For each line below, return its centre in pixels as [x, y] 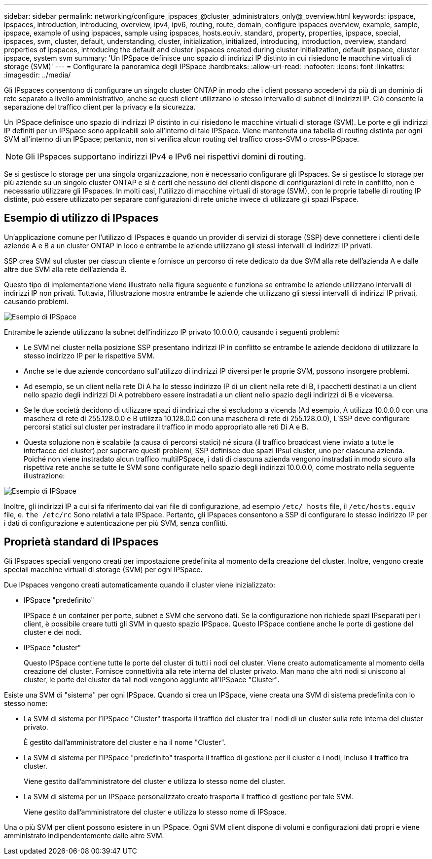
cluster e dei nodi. [53, 632]
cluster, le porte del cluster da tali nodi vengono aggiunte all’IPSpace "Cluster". [152, 679]
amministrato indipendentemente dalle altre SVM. [84, 835]
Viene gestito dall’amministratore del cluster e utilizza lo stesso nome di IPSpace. [155, 812]
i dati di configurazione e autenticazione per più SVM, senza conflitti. [116, 523]
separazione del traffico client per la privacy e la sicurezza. [100, 107]
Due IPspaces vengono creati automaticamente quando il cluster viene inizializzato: [140, 585]
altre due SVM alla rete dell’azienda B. [65, 269]
